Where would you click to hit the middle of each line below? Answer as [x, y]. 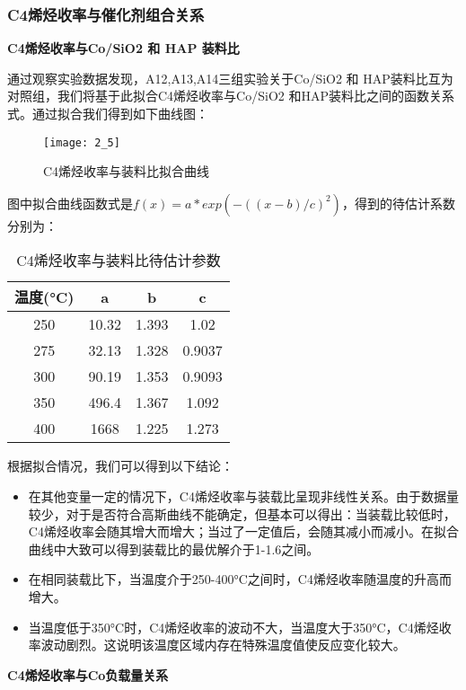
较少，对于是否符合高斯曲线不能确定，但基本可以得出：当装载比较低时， [242, 513]
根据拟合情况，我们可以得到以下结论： [120, 466]
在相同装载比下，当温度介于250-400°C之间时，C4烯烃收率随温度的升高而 [240, 579]
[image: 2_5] [82, 142]
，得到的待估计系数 [398, 203]
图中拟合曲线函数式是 [70, 203]
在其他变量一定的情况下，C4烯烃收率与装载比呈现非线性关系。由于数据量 [243, 496]
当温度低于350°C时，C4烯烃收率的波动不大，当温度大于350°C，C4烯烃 [233, 627]
